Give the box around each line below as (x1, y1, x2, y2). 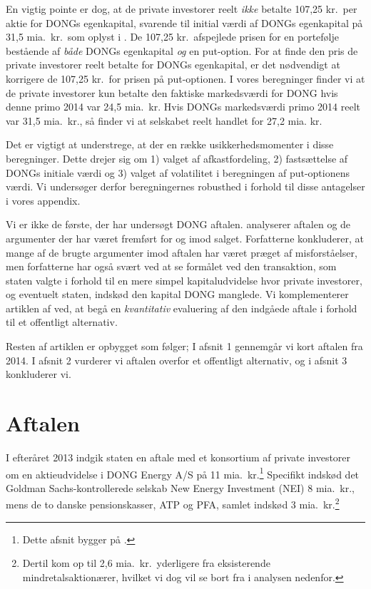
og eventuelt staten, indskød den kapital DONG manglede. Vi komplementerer (6, 287, 349, 302)
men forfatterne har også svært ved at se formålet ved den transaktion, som (6, 259, 337, 274)
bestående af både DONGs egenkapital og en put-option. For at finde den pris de (6, 43, 358, 58)
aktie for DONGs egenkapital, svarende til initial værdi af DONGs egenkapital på (6, 15, 363, 30)
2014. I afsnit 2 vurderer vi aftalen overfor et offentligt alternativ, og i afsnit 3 (6, 352, 347, 367)
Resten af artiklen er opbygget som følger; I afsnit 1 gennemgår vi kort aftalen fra (6, 339, 363, 354)
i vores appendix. (6, 193, 81, 208)
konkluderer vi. (6, 367, 71, 381)
